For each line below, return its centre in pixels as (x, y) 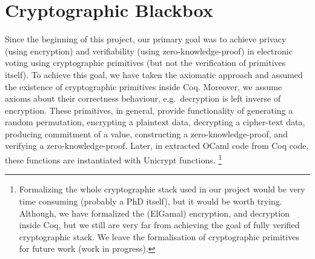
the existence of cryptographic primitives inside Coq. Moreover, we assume (144, 86)
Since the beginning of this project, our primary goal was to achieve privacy (146, 39)
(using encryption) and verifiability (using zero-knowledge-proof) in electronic (149, 51)
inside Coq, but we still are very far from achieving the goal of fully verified (159, 225)
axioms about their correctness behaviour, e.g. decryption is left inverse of (143, 98)
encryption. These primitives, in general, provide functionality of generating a (149, 110)
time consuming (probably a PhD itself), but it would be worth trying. (151, 201)
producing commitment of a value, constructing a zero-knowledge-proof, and (146, 133)
